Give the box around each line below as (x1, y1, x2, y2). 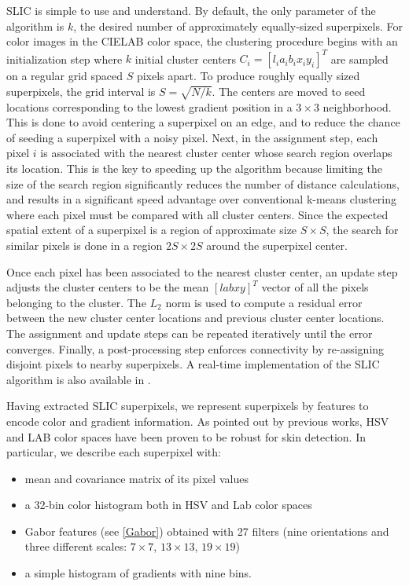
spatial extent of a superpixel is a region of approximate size (6, 222, 297, 238)
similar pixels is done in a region (6, 236, 163, 253)
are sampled (330, 50, 389, 67)
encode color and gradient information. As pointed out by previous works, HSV (6, 412, 389, 429)
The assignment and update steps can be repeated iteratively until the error (6, 324, 373, 341)
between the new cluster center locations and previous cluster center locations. (6, 309, 385, 326)
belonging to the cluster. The (6, 294, 146, 310)
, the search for (326, 222, 399, 238)
